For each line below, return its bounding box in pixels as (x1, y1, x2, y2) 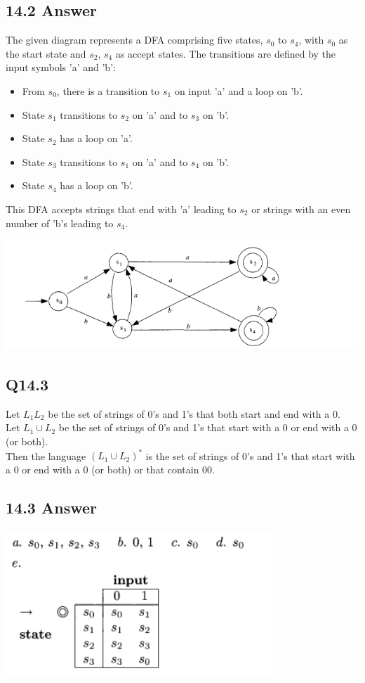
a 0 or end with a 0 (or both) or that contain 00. (6, 461, 215, 476)
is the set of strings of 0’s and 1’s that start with (145, 448, 355, 463)
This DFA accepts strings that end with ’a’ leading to (6, 201, 237, 216)
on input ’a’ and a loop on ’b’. (174, 83, 303, 98)
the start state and (6, 46, 86, 60)
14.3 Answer (6, 496, 97, 518)
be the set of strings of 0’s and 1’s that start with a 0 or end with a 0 (58, 420, 357, 435)
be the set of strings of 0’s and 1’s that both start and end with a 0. (48, 406, 340, 421)
